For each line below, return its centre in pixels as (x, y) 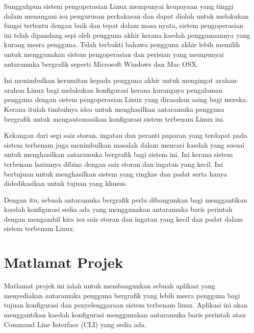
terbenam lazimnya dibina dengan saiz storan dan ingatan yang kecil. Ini (114, 164)
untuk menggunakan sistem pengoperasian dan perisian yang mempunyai (114, 54)
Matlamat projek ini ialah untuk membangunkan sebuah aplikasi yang (110, 286)
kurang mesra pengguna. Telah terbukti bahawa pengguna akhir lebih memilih (122, 44)
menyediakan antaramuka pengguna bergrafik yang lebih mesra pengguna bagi (122, 295)
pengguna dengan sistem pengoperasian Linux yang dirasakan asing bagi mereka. (126, 99)
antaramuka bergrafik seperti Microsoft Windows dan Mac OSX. (101, 64)
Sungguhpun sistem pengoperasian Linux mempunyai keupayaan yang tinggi (119, 6)
